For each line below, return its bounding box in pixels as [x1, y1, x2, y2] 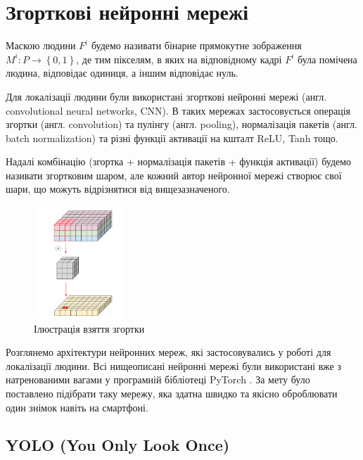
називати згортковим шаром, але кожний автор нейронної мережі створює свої [6, 167, 342, 182]
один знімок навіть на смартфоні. [6, 400, 148, 414]
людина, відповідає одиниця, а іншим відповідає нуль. [6, 65, 238, 80]
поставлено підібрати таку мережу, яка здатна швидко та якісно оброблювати [6, 385, 338, 400]
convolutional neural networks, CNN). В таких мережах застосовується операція [6, 103, 351, 117]
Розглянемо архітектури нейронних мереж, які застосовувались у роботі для [6, 345, 331, 359]
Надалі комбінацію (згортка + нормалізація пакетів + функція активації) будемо [6, 154, 352, 169]
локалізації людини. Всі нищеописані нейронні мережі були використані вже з [6, 358, 341, 373]
